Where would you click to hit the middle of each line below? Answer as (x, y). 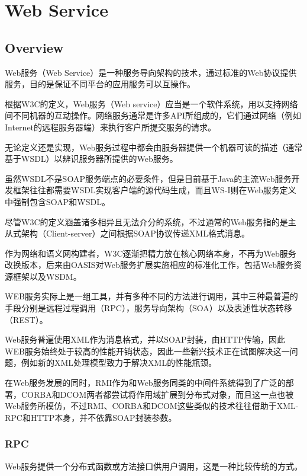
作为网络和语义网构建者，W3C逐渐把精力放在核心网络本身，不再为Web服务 (151, 253)
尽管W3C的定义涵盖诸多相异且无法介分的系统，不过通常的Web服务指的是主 (151, 221)
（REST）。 (26, 319)
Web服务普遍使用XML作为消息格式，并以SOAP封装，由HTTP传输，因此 (145, 339)
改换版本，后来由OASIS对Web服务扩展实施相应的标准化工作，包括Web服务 (149, 265)
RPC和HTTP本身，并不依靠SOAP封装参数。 (91, 417)
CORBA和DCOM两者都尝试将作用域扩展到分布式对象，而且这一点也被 (157, 394)
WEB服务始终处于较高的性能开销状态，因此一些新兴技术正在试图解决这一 (147, 351)
